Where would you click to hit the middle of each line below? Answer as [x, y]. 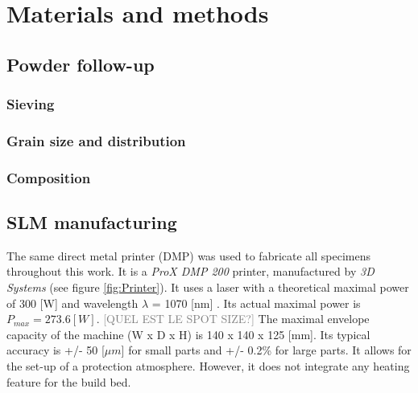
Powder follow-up [81, 64]
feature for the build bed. [69, 381]
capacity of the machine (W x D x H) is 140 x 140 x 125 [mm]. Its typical [188, 334]
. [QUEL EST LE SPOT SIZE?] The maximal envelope [233, 319]
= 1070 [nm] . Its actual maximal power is [256, 303]
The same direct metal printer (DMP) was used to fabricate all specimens [188, 255]
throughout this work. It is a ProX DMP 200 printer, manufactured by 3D [190, 271]
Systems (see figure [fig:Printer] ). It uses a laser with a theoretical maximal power [208, 287]
